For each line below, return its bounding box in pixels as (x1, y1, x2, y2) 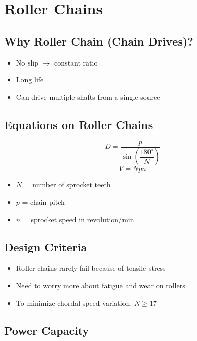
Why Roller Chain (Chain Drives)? (4, 33, 193, 49)
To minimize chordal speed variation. (16, 297, 132, 308)
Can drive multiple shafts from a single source (16, 91, 160, 102)
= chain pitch (22, 197, 65, 207)
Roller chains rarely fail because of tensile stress (16, 263, 166, 273)
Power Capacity (4, 322, 89, 338)
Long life (16, 74, 44, 85)
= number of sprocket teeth (24, 179, 111, 190)
